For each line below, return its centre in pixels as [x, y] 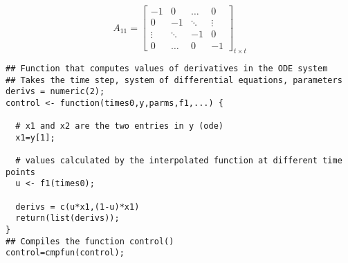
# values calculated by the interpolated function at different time [179, 161]
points [20, 172]
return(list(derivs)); [67, 218]
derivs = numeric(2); [55, 92]
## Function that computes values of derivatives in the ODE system [167, 68]
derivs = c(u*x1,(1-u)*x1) [77, 207]
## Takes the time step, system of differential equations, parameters [174, 80]
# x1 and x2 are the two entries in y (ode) [119, 126]
